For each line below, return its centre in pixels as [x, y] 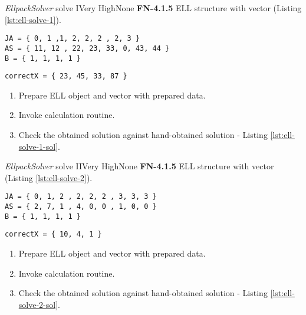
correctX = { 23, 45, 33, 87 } [66, 76]
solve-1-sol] [38, 146]
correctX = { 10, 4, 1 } [53, 234]
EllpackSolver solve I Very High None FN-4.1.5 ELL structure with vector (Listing [153, 8]
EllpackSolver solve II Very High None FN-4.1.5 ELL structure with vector [139, 166]
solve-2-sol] [38, 304]
